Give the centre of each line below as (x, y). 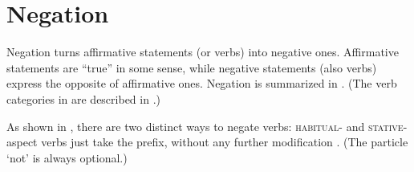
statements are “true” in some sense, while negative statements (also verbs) (192, 67)
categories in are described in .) (83, 98)
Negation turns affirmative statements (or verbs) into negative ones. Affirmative (203, 52)
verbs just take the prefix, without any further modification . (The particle (225, 142)
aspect (22, 142)
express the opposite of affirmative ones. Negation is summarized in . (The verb (202, 83)
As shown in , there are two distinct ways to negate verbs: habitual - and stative (205, 126)
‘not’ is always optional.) (67, 157)
